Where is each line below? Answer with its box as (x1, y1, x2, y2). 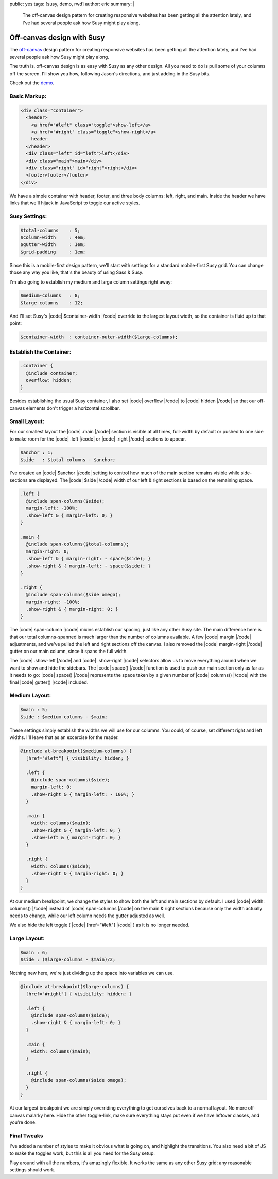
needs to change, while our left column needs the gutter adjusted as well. (9, 912, 165, 919)
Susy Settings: (9, 213, 47, 220)
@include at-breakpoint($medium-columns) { (20, 748, 132, 754)
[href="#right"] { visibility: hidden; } (26, 991, 132, 997)
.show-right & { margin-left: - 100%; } (31, 791, 135, 797)
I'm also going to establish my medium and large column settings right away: (9, 278, 172, 285)
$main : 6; (20, 949, 48, 956)
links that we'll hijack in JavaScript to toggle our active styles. (9, 200, 140, 206)
